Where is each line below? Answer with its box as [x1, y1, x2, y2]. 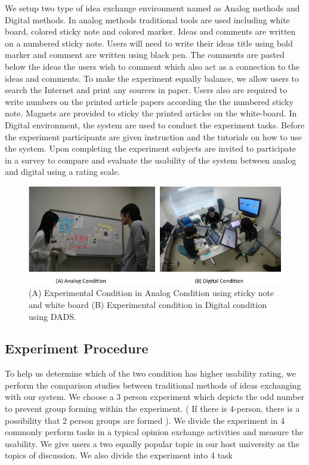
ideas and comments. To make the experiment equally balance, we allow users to [5, 72, 299, 84]
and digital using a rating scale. [5, 165, 120, 178]
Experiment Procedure [5, 339, 149, 358]
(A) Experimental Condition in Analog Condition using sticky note [29, 287, 274, 299]
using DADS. [29, 310, 76, 322]
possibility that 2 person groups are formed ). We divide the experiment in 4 [5, 414, 285, 426]
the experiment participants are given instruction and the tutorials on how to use [5, 130, 302, 143]
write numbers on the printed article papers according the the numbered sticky [5, 95, 293, 107]
